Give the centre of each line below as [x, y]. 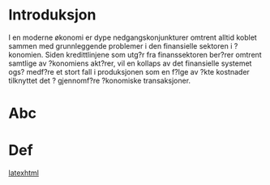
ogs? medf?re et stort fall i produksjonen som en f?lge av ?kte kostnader [129, 71]
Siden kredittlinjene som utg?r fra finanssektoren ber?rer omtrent [153, 54]
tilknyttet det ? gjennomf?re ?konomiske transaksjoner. [100, 80]
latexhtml [24, 173]
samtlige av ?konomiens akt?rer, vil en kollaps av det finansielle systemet [130, 63]
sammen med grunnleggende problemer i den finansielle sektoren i [120, 45]
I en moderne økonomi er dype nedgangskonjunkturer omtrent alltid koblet [133, 37]
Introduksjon [52, 15]
